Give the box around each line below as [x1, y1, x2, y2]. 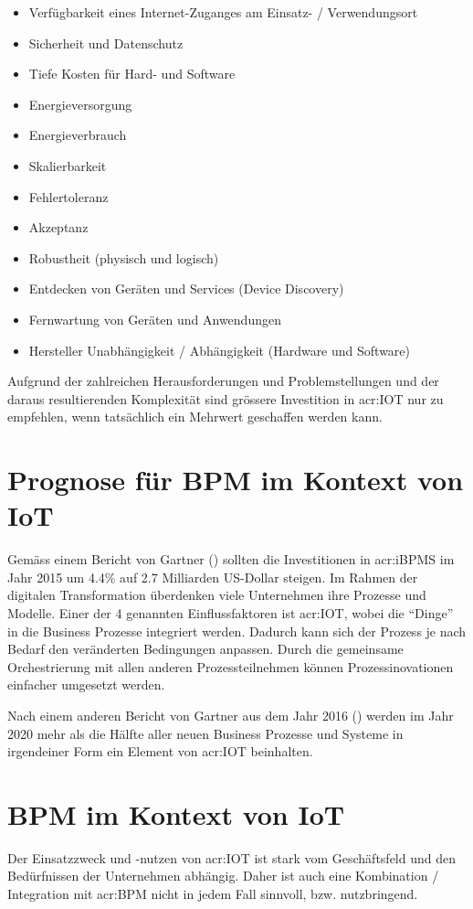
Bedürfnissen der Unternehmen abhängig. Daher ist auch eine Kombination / [7, 866, 439, 885]
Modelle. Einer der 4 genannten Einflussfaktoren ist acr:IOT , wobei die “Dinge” [7, 604, 454, 622]
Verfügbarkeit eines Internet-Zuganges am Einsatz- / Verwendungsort [28, 3, 418, 21]
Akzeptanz [28, 218, 89, 237]
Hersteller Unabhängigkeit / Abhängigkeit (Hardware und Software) [28, 340, 410, 359]
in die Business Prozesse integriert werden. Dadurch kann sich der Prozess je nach [7, 621, 467, 640]
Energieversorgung [28, 94, 132, 113]
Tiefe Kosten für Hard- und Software [28, 64, 236, 83]
